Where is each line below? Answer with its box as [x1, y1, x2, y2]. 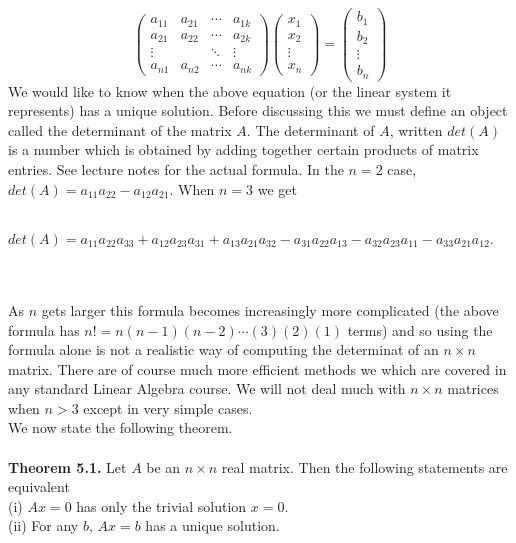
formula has [8, 319, 80, 340]
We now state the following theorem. [8, 417, 233, 438]
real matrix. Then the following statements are [221, 456, 508, 477]
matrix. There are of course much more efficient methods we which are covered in [8, 358, 507, 379]
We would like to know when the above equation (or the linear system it [8, 80, 452, 101]
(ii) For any [8, 515, 79, 536]
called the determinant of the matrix [8, 119, 232, 140]
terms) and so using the [347, 319, 493, 340]
